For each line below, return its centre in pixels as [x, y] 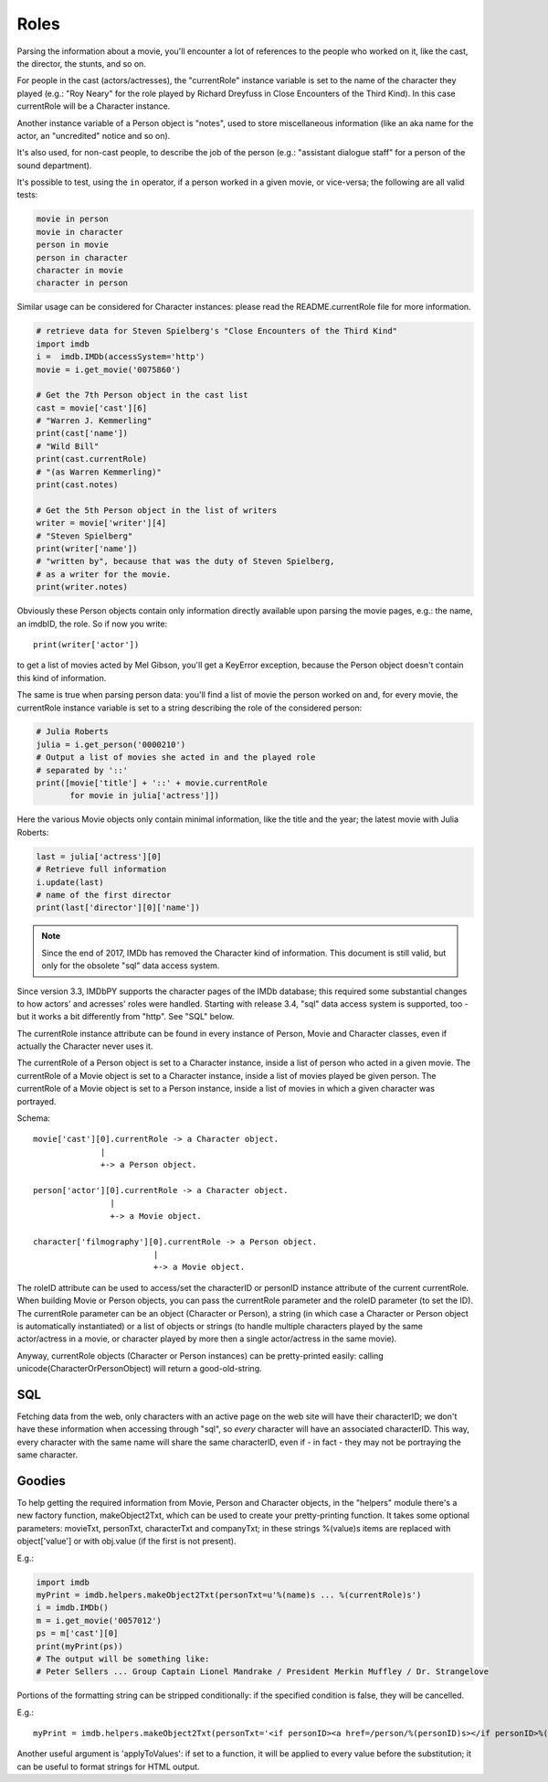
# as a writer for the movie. [104, 574]
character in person [82, 283]
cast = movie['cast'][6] [92, 408]
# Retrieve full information [101, 870]
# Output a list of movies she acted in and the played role [176, 758]
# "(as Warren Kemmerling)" [99, 472]
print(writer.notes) [82, 587]
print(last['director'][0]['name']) [118, 908]
